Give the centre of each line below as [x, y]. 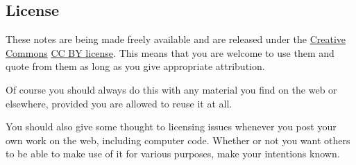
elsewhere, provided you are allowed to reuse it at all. [119, 103]
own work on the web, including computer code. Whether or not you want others [178, 140]
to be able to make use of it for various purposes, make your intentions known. [173, 154]
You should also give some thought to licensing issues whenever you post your [171, 127]
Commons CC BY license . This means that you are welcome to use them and [170, 52]
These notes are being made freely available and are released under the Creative [176, 39]
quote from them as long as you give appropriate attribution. [135, 66]
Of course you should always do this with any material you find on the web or [171, 89]
